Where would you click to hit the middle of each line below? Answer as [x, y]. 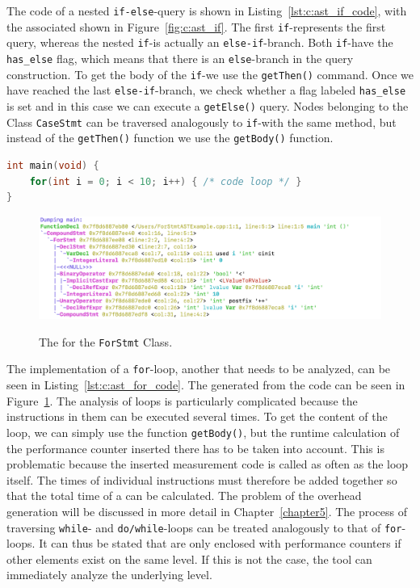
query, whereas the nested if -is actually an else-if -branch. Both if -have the [200, 42]
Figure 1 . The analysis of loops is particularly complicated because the [182, 400]
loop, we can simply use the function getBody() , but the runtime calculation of [203, 432]
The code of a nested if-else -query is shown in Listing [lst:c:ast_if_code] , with [207, 10]
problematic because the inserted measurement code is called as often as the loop [208, 464]
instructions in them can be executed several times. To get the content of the [197, 416]
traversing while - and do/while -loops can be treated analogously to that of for [204, 527]
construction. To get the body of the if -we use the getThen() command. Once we [210, 74]
